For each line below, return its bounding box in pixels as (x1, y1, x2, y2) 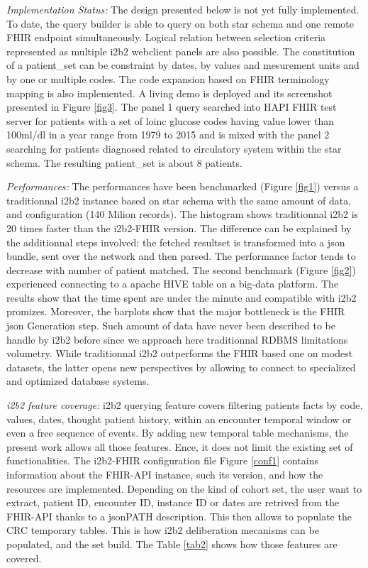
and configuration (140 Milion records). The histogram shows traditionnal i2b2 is (6, 207, 359, 222)
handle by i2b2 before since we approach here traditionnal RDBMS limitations (6, 332, 348, 346)
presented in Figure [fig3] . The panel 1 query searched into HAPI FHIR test (6, 99, 337, 114)
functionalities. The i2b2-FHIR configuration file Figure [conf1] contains (6, 453, 318, 468)
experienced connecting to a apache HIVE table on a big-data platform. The (6, 276, 339, 291)
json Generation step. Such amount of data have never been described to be (6, 318, 336, 333)
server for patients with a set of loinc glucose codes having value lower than (6, 113, 335, 128)
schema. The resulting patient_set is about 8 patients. (6, 155, 242, 170)
